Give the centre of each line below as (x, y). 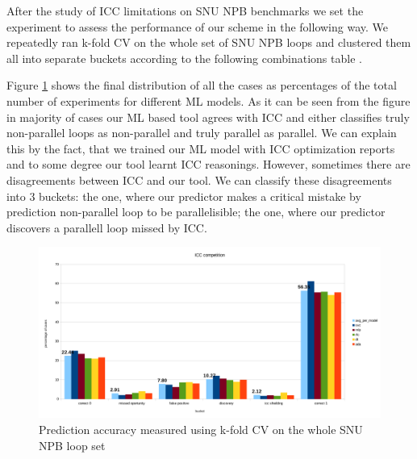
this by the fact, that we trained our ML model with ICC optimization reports (201, 148)
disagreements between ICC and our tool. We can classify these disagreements (199, 179)
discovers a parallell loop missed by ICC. (107, 227)
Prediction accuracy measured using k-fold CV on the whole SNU (201, 429)
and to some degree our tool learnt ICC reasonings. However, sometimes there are (208, 164)
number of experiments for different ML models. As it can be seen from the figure (208, 100)
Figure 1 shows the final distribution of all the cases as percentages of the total (202, 85)
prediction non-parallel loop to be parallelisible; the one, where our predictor (196, 212)
